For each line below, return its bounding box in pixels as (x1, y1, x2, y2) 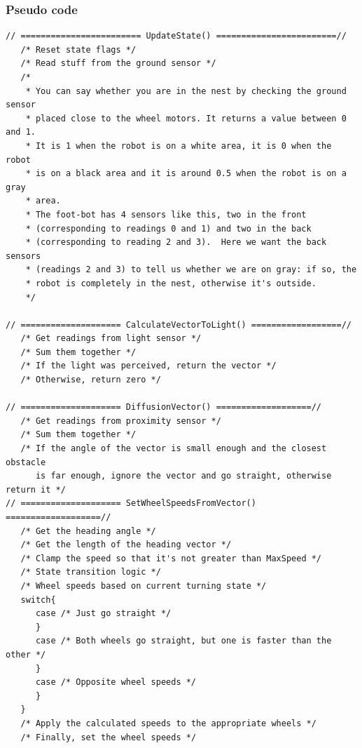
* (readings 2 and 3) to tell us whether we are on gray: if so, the (25, 265, 357, 275)
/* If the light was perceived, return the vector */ (20, 361, 277, 371)
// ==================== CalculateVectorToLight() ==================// (6, 319, 351, 330)
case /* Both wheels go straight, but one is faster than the (35, 636, 332, 646)
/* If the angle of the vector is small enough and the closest (20, 443, 327, 454)
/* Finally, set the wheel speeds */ (20, 732, 197, 742)
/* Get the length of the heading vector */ (20, 540, 232, 550)
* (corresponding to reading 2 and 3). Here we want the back (25, 237, 327, 248)
